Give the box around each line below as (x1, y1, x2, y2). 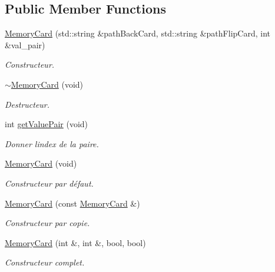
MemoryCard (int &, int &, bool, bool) (5, 236, 146, 248)
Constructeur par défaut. (5, 177, 94, 189)
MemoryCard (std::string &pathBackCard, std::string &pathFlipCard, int (5, 27, 270, 39)
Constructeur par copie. (5, 217, 90, 229)
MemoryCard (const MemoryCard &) (5, 197, 140, 209)
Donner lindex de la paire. (5, 137, 99, 150)
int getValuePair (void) (5, 118, 88, 130)
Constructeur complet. (5, 256, 85, 268)
